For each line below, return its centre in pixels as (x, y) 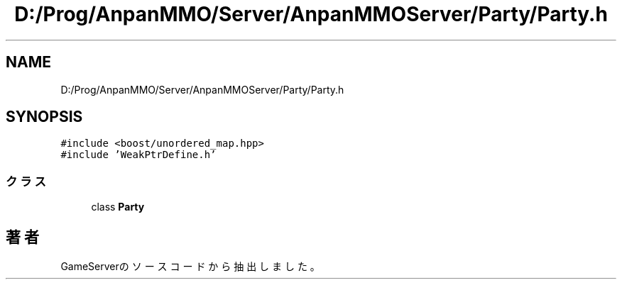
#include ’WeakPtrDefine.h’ (138, 155)
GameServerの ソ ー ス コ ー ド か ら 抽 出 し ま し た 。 (190, 267)
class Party (118, 207)
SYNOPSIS (44, 117)
